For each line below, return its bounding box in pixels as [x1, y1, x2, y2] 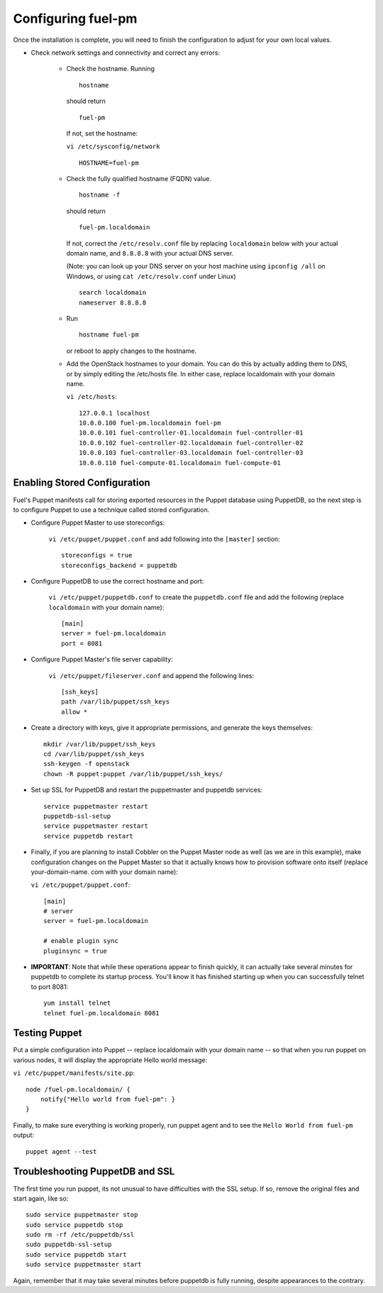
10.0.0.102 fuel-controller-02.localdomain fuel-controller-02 [79, 439, 304, 447]
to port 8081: [30, 982, 69, 991]
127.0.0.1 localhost [79, 409, 150, 417]
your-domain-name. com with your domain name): [30, 867, 179, 876]
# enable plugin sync [43, 937, 118, 945]
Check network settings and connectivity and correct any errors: [30, 48, 220, 57]
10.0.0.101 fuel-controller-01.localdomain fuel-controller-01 [79, 429, 304, 437]
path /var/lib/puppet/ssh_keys [61, 698, 170, 706]
